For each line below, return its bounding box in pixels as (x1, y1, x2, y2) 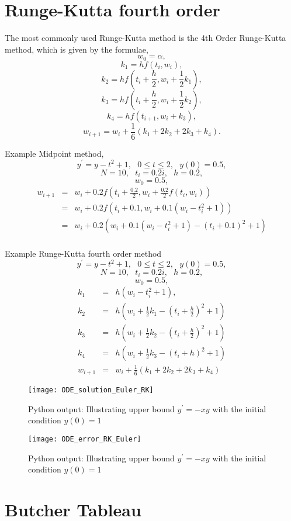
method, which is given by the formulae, (5, 43, 148, 55)
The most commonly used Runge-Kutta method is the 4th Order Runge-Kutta (5, 32, 286, 44)
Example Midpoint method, (5, 147, 104, 159)
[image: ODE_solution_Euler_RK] (28, 386, 154, 395)
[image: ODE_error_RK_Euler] (28, 435, 141, 444)
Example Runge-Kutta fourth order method (5, 247, 162, 259)
